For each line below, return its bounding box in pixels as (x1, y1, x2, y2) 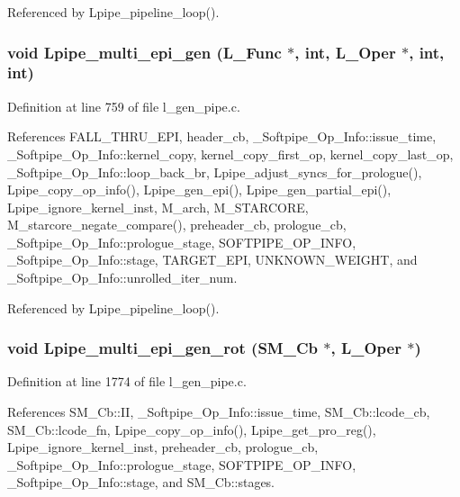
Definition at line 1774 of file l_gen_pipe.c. (7, 372, 247, 391)
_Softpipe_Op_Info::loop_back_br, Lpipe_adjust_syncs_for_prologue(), (7, 162, 422, 181)
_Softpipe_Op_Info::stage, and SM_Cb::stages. (7, 473, 275, 492)
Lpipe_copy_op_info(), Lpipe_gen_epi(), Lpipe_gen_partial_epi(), (7, 180, 392, 199)
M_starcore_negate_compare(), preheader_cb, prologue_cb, (7, 215, 347, 234)
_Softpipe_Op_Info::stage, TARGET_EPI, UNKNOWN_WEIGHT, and (7, 250, 418, 269)
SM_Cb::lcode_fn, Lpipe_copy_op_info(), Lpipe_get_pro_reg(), (7, 420, 376, 438)
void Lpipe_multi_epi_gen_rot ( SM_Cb (7, 337, 318, 359)
